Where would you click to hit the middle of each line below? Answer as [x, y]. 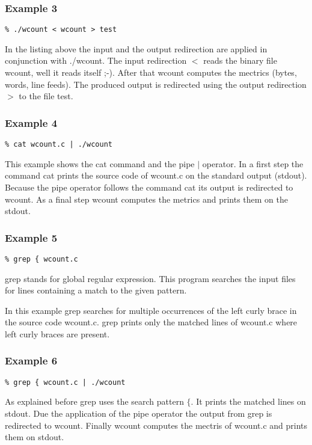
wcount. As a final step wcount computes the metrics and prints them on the [146, 199]
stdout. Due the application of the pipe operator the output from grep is [139, 413]
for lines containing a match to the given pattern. [96, 290]
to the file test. [46, 96]
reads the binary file [240, 60]
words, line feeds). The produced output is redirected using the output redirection [156, 84]
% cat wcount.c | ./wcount [59, 145]
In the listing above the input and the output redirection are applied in [136, 48]
